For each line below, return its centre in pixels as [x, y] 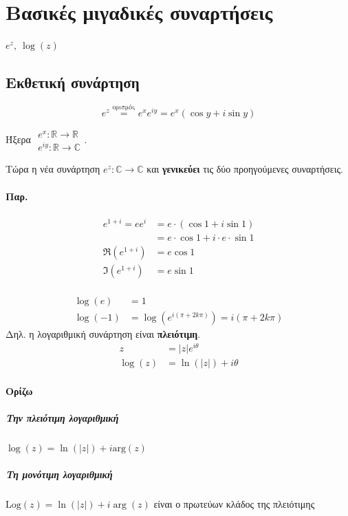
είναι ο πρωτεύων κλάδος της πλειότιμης [234, 504]
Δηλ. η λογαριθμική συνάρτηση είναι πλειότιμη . [103, 333]
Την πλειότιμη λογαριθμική [62, 418]
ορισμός [124, 108]
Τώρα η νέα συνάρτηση [53, 169]
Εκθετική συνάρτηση [73, 82]
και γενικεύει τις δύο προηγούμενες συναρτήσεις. [245, 169]
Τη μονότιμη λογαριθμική [59, 474]
